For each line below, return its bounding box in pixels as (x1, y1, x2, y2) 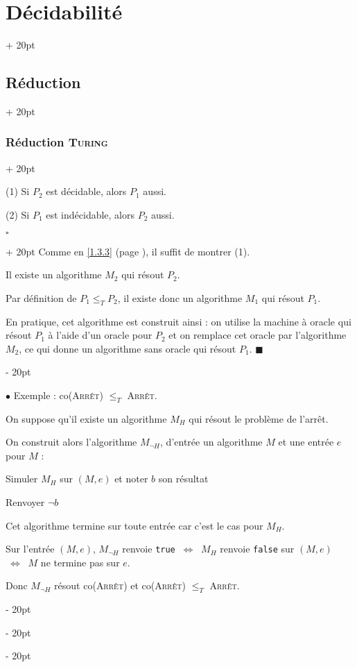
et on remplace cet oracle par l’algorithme (168, 328, 347, 342)
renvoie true (122, 541, 175, 556)
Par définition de (6, 290, 77, 305)
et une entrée (278, 434, 334, 449)
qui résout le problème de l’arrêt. (189, 411, 329, 425)
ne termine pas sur (40, 555, 120, 569)
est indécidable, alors (46, 207, 135, 221)
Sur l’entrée (6, 541, 55, 556)
